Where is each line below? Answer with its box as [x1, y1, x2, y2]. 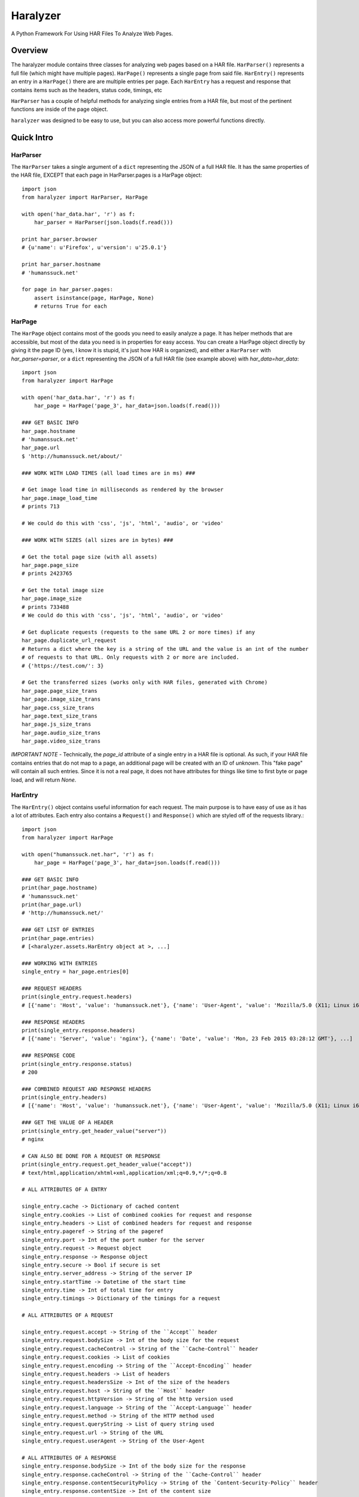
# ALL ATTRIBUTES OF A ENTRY [22, 1186, 107, 1193]
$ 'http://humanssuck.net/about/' [22, 453, 123, 459]
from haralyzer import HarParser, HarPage [22, 194, 148, 201]
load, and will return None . [11, 776, 77, 783]
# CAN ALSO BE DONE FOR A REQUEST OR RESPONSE [22, 1153, 161, 1159]
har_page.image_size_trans [22, 696, 101, 703]
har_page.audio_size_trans [22, 729, 101, 736]
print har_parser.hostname [22, 261, 101, 268]
